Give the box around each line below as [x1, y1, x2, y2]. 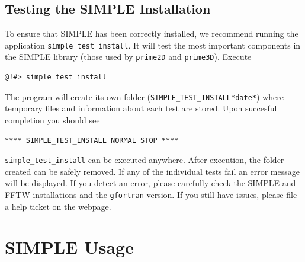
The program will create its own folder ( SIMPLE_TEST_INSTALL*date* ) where [5, 90, 284, 103]
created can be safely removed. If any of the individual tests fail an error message [5, 165, 300, 177]
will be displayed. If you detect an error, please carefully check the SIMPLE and [5, 177, 296, 189]
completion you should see [5, 113, 100, 126]
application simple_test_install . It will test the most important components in [5, 39, 301, 51]
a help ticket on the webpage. [5, 200, 111, 212]
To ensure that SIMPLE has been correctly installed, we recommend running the [5, 27, 298, 40]
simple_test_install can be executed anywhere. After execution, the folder [5, 154, 284, 166]
